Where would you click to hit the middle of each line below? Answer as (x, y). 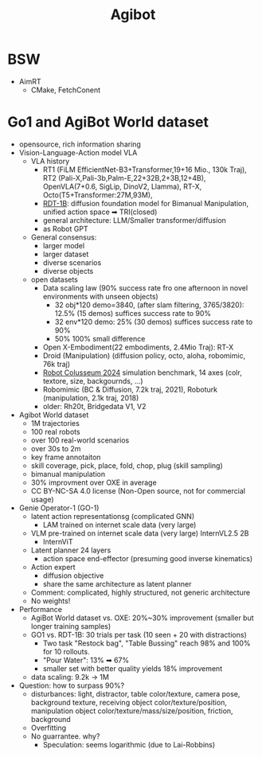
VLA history (50, 161)
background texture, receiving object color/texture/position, (129, 702)
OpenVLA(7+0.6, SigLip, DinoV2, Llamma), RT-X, (122, 186)
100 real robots (55, 431)
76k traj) (57, 364)
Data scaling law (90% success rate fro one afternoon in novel (145, 287)
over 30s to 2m (56, 448)
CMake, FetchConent (66, 90)
